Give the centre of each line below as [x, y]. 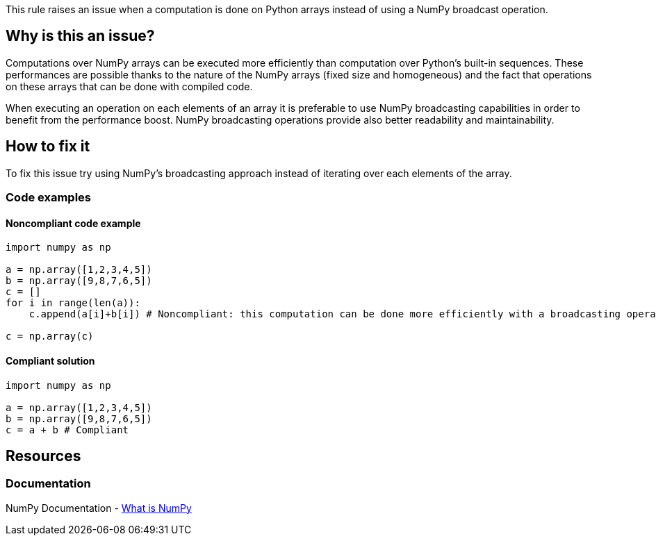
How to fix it [48, 147]
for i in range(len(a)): [73, 303]
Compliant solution [50, 360]
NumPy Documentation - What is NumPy [99, 508]
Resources [43, 456]
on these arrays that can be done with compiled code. [129, 86]
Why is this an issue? [80, 36]
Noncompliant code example [73, 223]
